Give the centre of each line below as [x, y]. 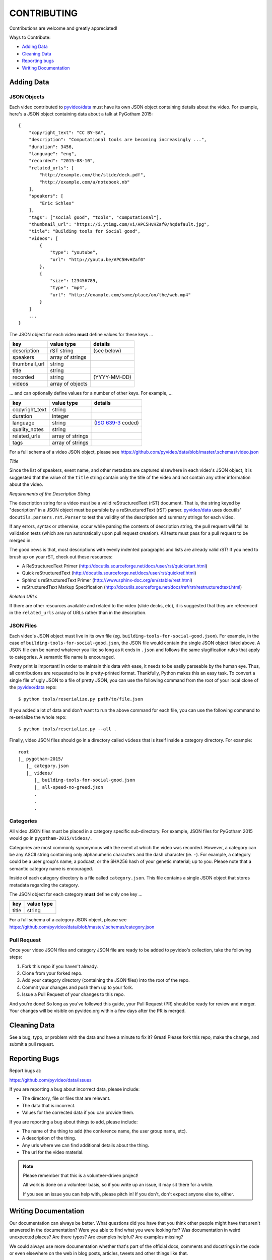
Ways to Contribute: [30, 37]
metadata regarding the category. [44, 885]
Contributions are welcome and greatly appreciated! [63, 28]
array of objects [69, 384]
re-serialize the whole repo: [38, 717]
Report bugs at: [25, 1070]
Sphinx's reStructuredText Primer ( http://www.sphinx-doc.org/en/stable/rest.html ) [107, 580]
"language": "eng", [53, 154]
